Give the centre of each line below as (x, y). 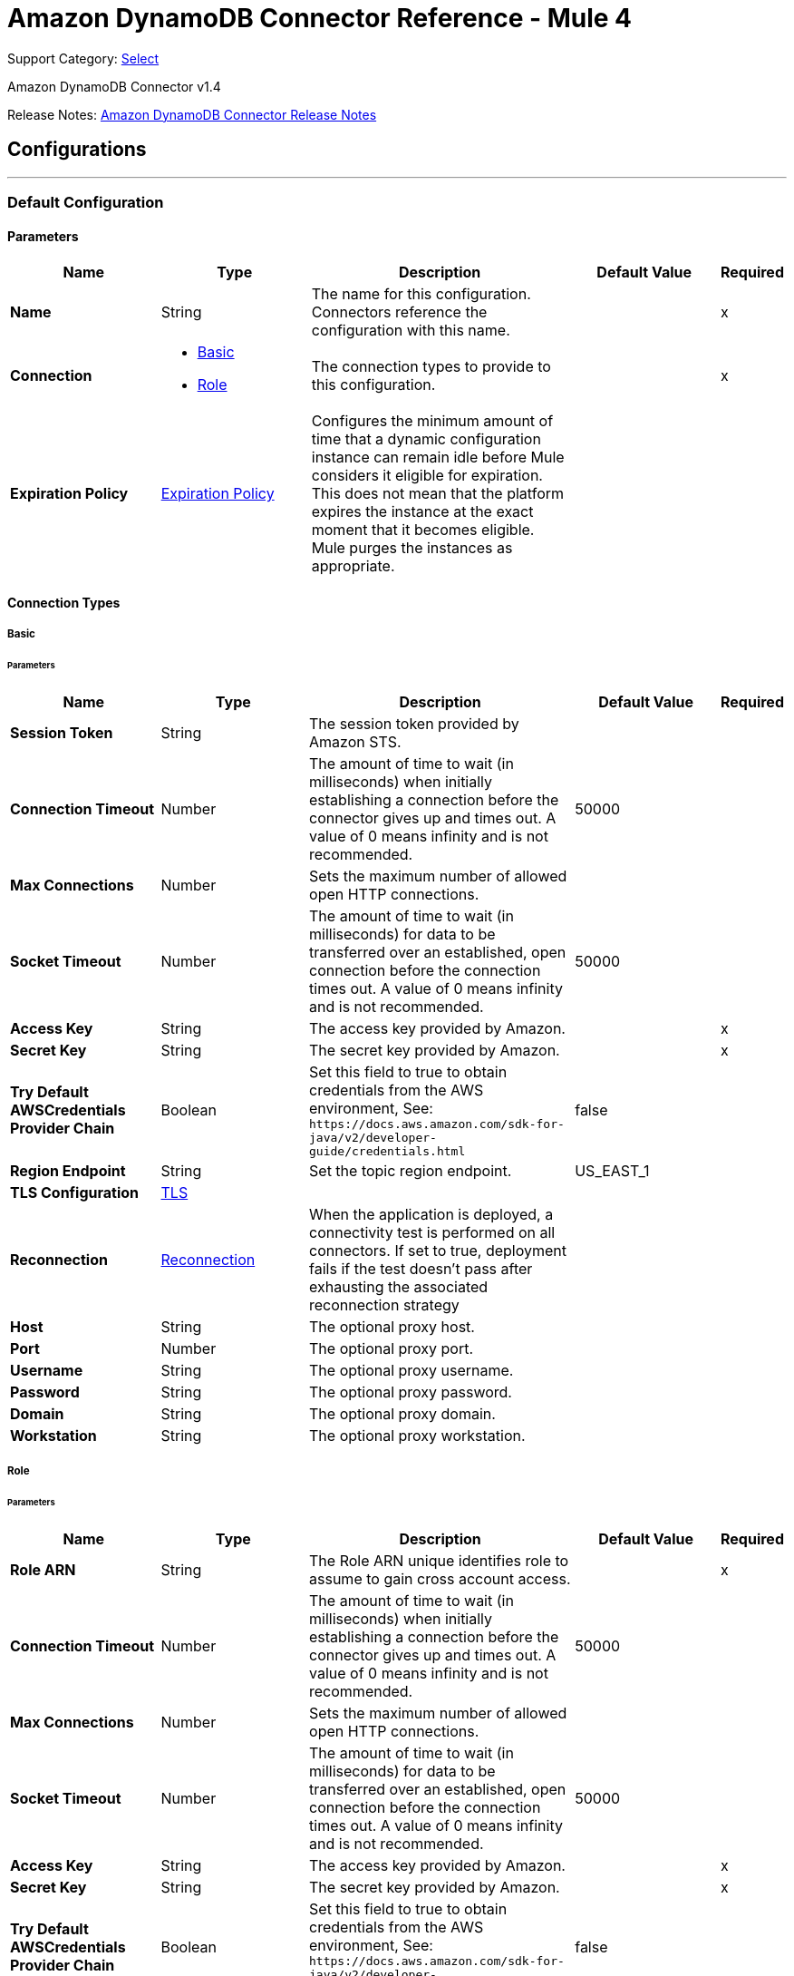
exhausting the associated (399, 1286)
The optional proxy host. (392, 1326)
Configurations (77, 150)
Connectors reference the (399, 312)
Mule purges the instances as (412, 548)
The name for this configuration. (421, 294)
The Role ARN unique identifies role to (439, 1560)
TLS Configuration (75, 1192)
